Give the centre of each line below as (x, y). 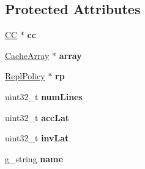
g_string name (34, 158)
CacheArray (27, 55)
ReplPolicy (25, 76)
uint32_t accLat (37, 117)
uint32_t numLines (44, 96)
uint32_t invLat (37, 138)
